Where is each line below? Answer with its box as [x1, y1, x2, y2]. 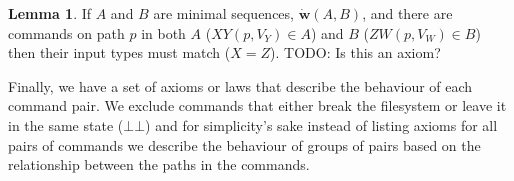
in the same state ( [8, 114, 124, 135]
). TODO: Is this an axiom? [270, 42, 441, 63]
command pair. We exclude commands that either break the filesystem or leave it [8, 95, 507, 116]
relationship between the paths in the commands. [8, 154, 310, 175]
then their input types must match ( [8, 42, 231, 63]
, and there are [362, 3, 453, 23]
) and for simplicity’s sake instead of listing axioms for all [145, 114, 498, 135]
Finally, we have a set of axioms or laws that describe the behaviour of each [8, 75, 473, 96]
